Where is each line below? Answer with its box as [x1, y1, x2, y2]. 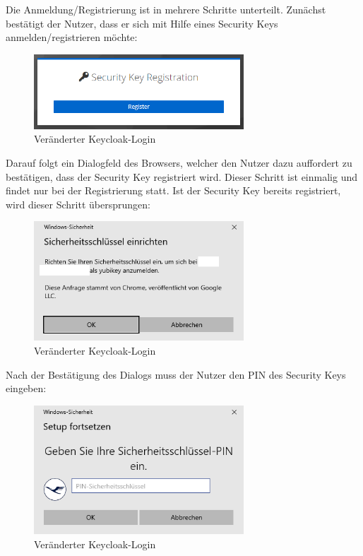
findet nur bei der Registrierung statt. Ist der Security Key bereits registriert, [6, 183, 341, 198]
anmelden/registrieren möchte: [6, 30, 138, 45]
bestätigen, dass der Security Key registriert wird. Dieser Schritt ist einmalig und [6, 169, 357, 184]
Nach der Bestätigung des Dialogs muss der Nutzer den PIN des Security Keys [6, 367, 346, 381]
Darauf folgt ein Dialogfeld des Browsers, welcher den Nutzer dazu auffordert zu [6, 155, 352, 170]
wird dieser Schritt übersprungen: [6, 196, 150, 211]
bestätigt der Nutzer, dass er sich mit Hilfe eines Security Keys [6, 16, 278, 30]
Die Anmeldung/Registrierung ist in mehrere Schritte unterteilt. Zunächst [6, 2, 326, 16]
